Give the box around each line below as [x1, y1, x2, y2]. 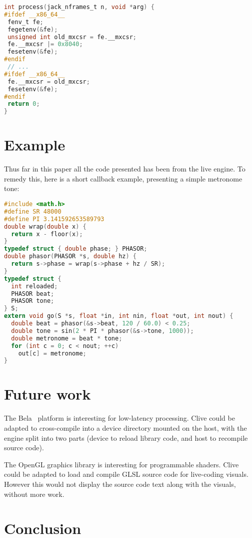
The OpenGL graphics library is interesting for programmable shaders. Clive [4, 459, 239, 469]
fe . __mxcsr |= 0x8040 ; [7, 41, 83, 48]
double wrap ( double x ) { [4, 223, 86, 230]
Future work [4, 384, 91, 404]
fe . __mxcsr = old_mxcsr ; [7, 78, 90, 85]
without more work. [4, 488, 64, 499]
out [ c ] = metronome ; [18, 349, 86, 357]
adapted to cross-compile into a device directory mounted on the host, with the [4, 423, 247, 433]
